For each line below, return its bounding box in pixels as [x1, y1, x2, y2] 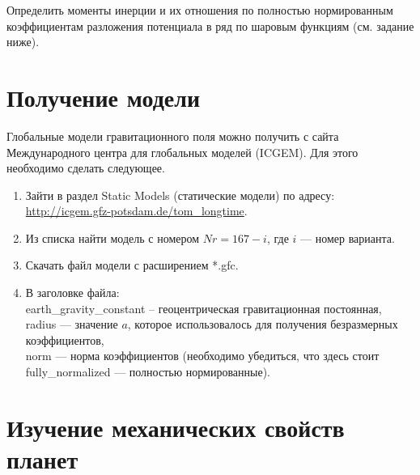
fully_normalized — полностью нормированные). [25, 363, 270, 380]
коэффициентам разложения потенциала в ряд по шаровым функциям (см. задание [6, 17, 414, 34]
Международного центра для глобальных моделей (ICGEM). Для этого [6, 143, 358, 160]
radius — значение [25, 316, 118, 333]
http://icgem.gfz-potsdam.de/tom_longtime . [25, 202, 248, 219]
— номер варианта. [300, 229, 395, 246]
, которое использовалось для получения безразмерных [127, 316, 398, 333]
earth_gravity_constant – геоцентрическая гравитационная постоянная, [25, 299, 382, 316]
